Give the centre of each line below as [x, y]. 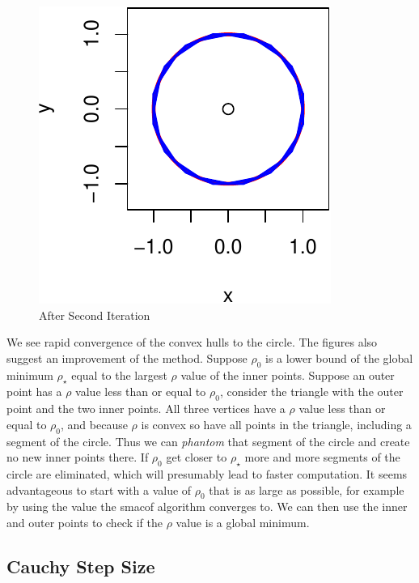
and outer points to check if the [85, 522]
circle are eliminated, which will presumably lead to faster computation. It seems [207, 473]
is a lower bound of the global [339, 357]
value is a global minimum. [243, 522]
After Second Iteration [95, 315]
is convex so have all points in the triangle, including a [276, 424]
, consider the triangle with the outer [311, 392]
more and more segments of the [322, 457]
